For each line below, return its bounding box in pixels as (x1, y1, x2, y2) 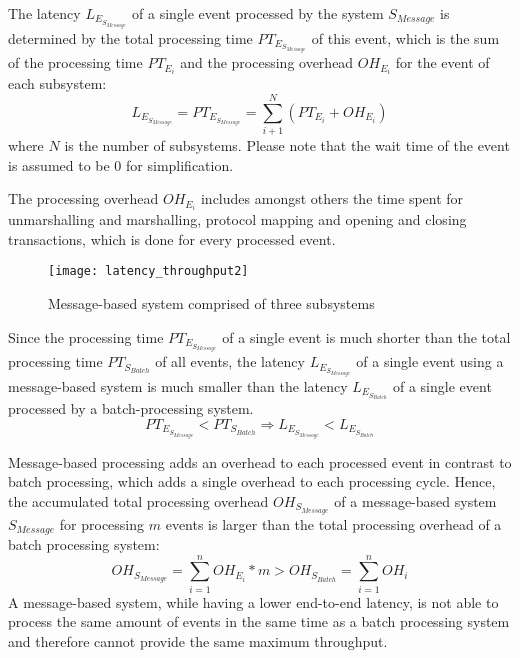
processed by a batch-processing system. (8, 398, 254, 419)
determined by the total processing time (8, 27, 253, 48)
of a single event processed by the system (132, 3, 384, 23)
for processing (59, 513, 145, 534)
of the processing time (8, 52, 143, 73)
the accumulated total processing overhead (8, 490, 269, 511)
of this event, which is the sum (311, 27, 500, 48)
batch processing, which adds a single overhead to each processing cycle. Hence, (8, 471, 496, 492)
